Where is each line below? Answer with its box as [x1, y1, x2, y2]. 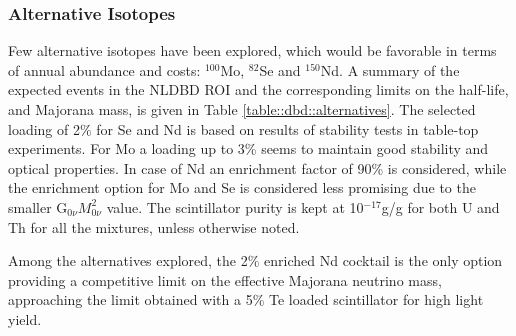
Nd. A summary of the [320, 59, 460, 80]
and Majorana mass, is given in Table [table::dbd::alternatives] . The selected [8, 99, 476, 119]
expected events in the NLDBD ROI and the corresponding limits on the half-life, [8, 79, 509, 100]
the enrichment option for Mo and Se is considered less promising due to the [8, 177, 476, 198]
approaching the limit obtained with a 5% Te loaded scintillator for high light [8, 289, 484, 310]
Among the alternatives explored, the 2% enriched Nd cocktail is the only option [8, 250, 503, 271]
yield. [8, 308, 42, 329]
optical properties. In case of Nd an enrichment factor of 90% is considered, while [8, 157, 507, 178]
